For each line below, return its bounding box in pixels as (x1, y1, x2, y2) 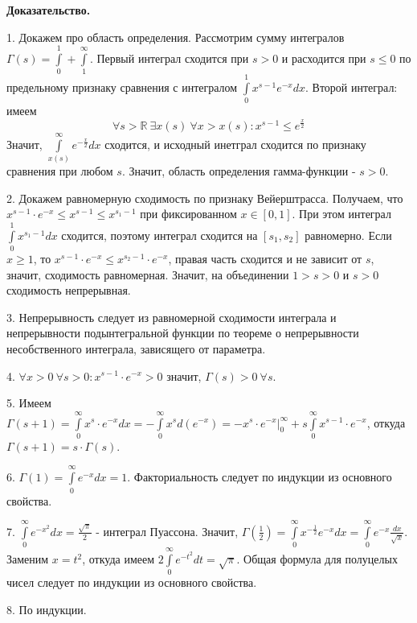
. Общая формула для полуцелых (236, 551, 398, 567)
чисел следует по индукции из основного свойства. (6, 574, 257, 591)
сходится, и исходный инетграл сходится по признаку (104, 135, 366, 152)
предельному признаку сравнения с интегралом (6, 79, 238, 96)
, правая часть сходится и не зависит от (168, 250, 362, 266)
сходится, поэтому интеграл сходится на (61, 226, 258, 243)
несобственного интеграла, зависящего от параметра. (6, 340, 266, 357)
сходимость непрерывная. (6, 282, 131, 299)
